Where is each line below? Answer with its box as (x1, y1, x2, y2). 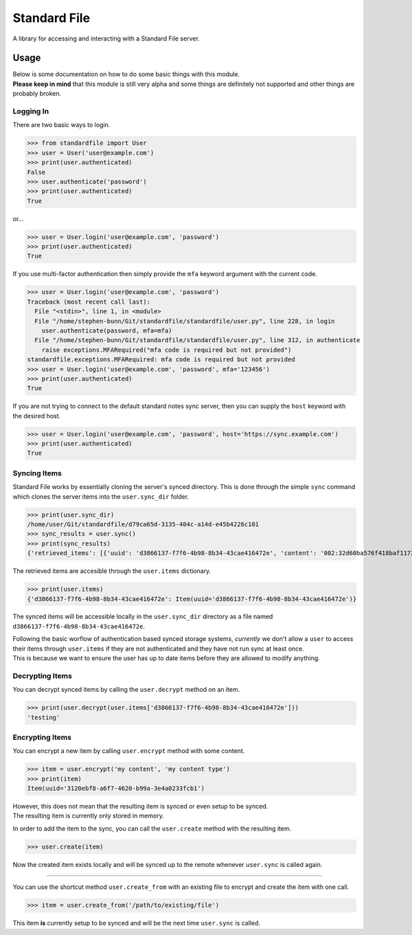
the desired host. (12, 412, 61, 420)
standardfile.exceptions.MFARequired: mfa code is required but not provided (27, 356, 295, 363)
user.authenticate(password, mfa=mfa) (41, 326, 172, 335)
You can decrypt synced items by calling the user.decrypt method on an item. (12, 686, 240, 694)
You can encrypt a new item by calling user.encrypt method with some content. (12, 747, 245, 755)
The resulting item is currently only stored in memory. (12, 811, 164, 820)
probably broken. (12, 89, 62, 98)
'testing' (27, 713, 60, 721)
